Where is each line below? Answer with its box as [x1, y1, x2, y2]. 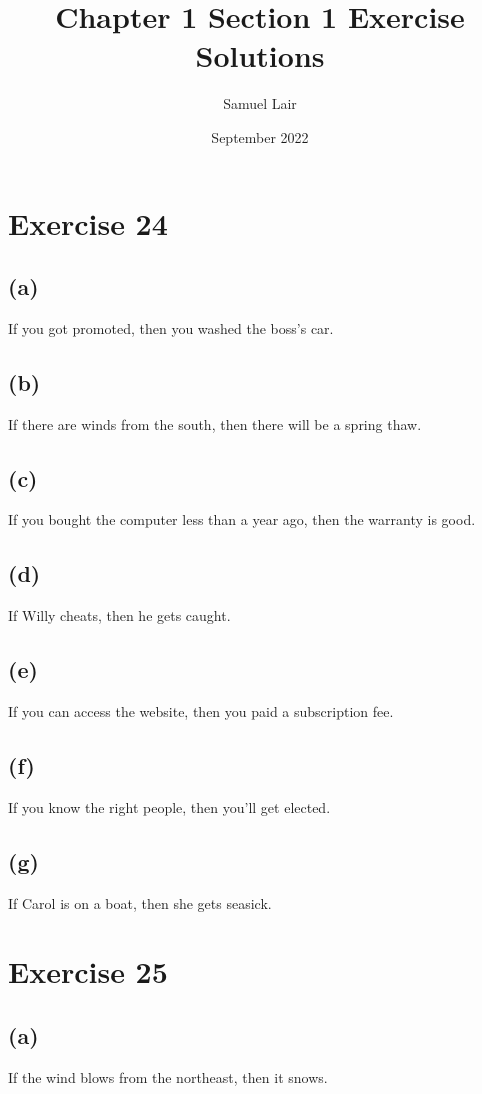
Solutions [195, 35, 325, 76]
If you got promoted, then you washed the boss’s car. [8, 317, 334, 338]
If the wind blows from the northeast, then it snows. [8, 1066, 328, 1087]
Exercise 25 [8, 951, 168, 992]
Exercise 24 [8, 202, 168, 243]
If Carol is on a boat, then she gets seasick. [8, 892, 272, 913]
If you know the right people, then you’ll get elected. [8, 796, 331, 817]
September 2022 [211, 126, 309, 147]
